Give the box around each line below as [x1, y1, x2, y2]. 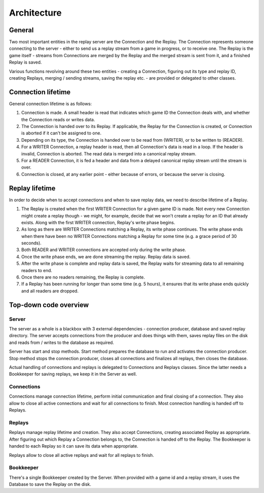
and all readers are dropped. [21, 288, 79, 294]
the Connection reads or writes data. [21, 116, 95, 122]
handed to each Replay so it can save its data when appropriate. [9, 443, 139, 449]
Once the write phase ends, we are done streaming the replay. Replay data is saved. [21, 254, 191, 259]
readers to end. [21, 267, 52, 273]
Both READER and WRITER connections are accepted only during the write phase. [21, 247, 186, 253]
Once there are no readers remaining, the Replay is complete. [21, 274, 145, 280]
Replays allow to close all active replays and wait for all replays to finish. [9, 452, 154, 458]
